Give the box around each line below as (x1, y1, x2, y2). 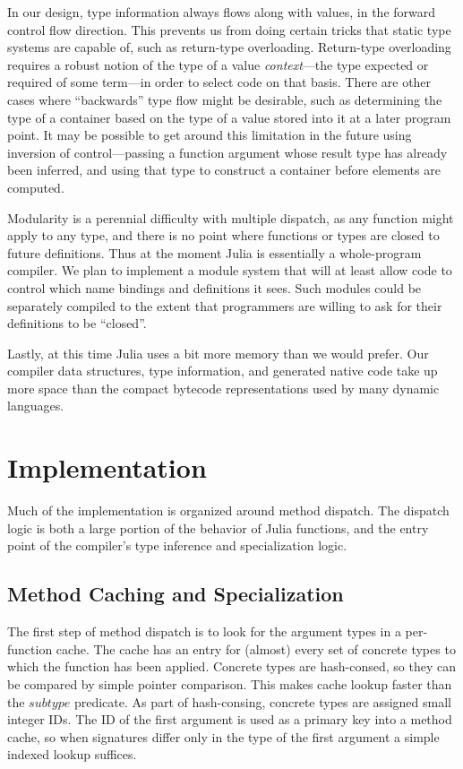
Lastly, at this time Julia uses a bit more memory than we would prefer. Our (7, 343, 429, 362)
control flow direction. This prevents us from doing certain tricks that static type (7, 20, 451, 39)
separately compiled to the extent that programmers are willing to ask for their (7, 296, 442, 315)
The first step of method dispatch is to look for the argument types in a (7, 622, 401, 641)
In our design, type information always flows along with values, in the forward (7, 3, 436, 21)
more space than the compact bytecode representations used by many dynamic (7, 378, 440, 397)
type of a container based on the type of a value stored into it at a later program (7, 108, 451, 126)
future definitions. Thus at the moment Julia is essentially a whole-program (7, 243, 422, 262)
